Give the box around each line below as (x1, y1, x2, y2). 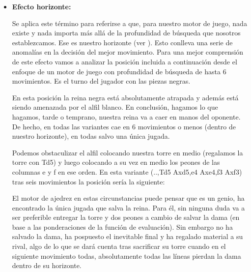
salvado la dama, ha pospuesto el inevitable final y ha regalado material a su (12, 231, 243, 242)
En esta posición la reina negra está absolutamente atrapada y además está (12, 92, 239, 102)
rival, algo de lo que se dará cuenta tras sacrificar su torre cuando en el (12, 241, 226, 251)
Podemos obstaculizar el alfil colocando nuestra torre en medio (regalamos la (12, 147, 243, 157)
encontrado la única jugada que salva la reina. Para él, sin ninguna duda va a (12, 202, 245, 212)
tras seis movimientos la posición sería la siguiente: (12, 176, 165, 186)
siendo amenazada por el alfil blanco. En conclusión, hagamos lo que (12, 102, 218, 112)
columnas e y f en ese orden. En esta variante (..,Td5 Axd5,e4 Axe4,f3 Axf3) (12, 166, 242, 177)
